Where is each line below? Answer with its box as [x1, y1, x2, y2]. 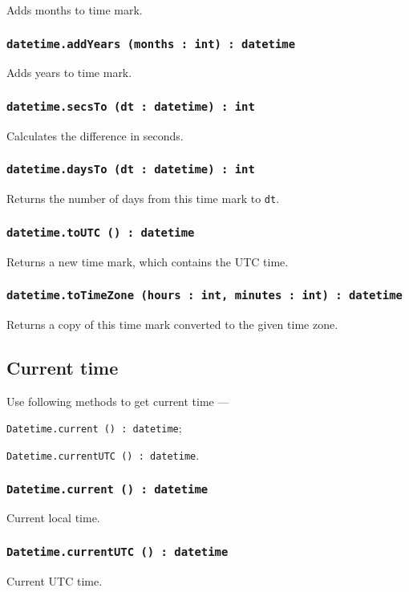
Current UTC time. [6, 572, 103, 589]
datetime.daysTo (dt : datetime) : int [6, 163, 255, 176]
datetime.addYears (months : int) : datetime [6, 37, 296, 51]
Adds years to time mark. [6, 64, 132, 81]
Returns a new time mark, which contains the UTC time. [6, 253, 289, 270]
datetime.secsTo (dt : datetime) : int [6, 99, 255, 113]
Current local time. [6, 509, 100, 526]
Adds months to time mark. [6, 2, 143, 18]
